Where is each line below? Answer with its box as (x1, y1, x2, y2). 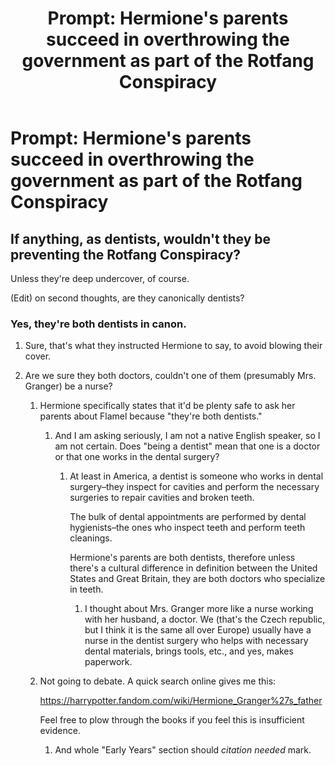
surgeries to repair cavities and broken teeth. (69, 492, 255, 504)
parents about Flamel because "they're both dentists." (39, 410, 263, 422)
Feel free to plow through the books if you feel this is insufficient (39, 714, 305, 726)
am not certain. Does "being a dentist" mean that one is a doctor (54, 440, 321, 452)
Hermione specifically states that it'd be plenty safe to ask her (39, 400, 296, 412)
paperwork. (84, 656, 133, 668)
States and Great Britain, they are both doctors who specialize (69, 573, 326, 585)
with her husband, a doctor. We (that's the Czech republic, (84, 613, 326, 626)
